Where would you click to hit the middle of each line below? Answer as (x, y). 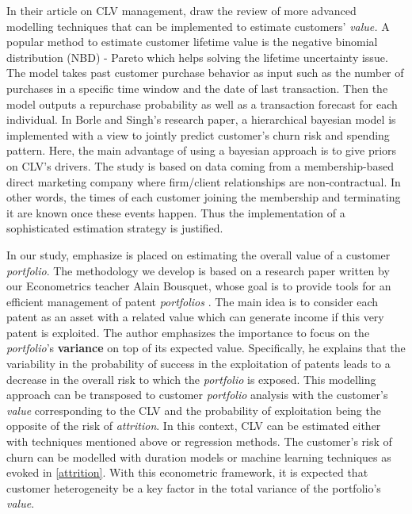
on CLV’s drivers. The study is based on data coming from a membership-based (200, 165)
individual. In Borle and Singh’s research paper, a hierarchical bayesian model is (201, 119)
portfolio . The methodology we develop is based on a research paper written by (198, 270)
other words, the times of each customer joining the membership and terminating (204, 197)
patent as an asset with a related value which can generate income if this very (195, 317)
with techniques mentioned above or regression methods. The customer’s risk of (199, 441)
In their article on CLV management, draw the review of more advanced (181, 10)
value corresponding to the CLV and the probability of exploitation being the (194, 410)
